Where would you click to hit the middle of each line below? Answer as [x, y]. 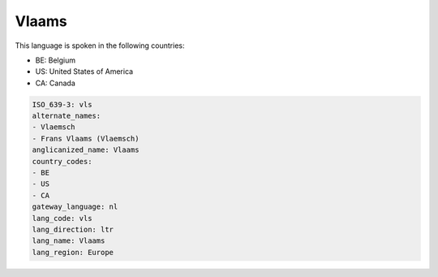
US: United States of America [84, 71]
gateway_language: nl [75, 207]
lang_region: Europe [73, 252]
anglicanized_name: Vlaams [86, 150]
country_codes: [62, 161]
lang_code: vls [62, 218]
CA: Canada [56, 83]
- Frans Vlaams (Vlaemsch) [86, 138]
